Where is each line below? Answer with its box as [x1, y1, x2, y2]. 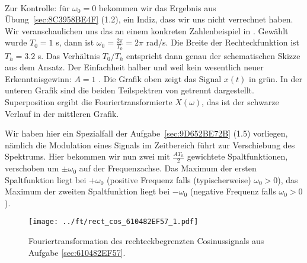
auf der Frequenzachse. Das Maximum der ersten [79, 162, 257, 174]
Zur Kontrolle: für [5, 1, 70, 14]
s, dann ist [56, 36, 94, 48]
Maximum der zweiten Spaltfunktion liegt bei [5, 185, 170, 197]
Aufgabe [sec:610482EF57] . [28, 246, 126, 258]
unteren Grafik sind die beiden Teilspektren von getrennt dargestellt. [5, 84, 254, 96]
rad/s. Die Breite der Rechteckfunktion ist [146, 36, 299, 48]
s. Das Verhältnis [37, 49, 100, 61]
